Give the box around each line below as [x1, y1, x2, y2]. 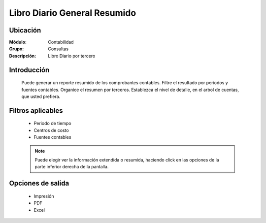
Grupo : [9, 46, 24, 52]
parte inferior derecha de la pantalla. [34, 164, 109, 170]
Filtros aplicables [9, 106, 64, 115]
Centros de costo [33, 127, 69, 133]
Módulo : [9, 39, 27, 45]
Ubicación [9, 26, 41, 34]
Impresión [33, 193, 54, 199]
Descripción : [9, 53, 36, 59]
